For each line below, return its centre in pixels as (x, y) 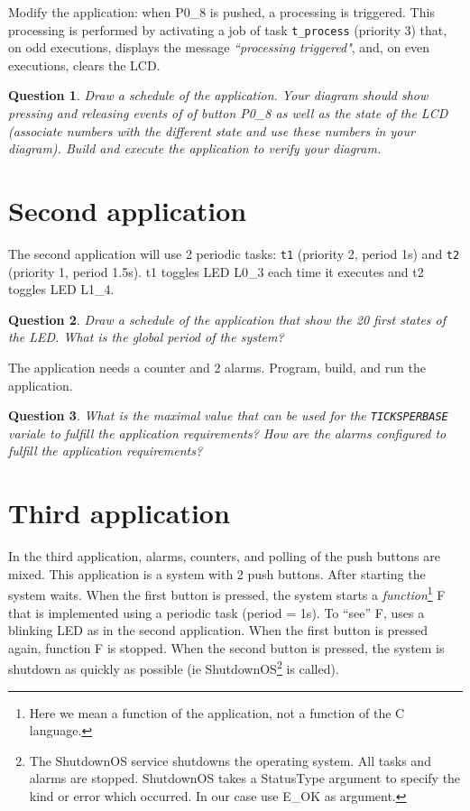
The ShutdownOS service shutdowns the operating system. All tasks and (230, 760)
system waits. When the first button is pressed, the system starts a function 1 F (227, 593)
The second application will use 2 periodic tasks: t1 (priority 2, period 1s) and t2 (234, 253)
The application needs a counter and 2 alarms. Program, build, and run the (217, 367)
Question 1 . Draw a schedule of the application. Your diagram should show (218, 95)
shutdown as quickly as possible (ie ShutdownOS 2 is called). (174, 667)
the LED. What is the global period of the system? (146, 337)
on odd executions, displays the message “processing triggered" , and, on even (219, 47)
